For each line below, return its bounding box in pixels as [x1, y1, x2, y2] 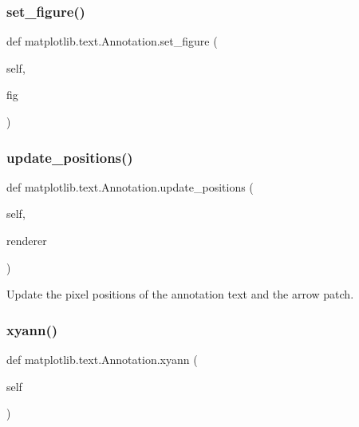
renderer [6, 232, 47, 248]
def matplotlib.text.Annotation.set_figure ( [6, 33, 218, 49]
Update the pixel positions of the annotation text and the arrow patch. [6, 286, 354, 302]
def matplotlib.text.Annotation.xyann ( [6, 351, 198, 367]
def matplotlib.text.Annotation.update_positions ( [6, 178, 254, 195]
